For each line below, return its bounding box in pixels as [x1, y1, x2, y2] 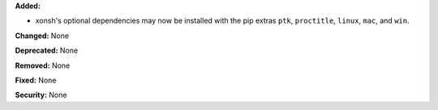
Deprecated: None [15, 45, 79, 56]
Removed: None [15, 61, 71, 70]
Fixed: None [15, 75, 57, 85]
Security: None [15, 90, 67, 100]
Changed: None [15, 31, 69, 40]
